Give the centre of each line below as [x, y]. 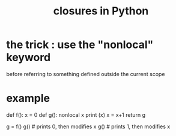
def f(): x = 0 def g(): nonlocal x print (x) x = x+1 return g [76, 114]
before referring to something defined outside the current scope [86, 74]
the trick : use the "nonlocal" [80, 45]
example [28, 99]
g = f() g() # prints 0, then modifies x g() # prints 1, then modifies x [88, 126]
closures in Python [101, 11]
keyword [29, 58]
